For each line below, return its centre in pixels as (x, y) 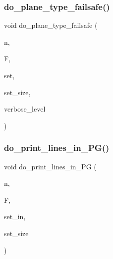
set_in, (15, 216)
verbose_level (25, 109)
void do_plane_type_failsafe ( (51, 25)
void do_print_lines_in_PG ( (50, 166)
